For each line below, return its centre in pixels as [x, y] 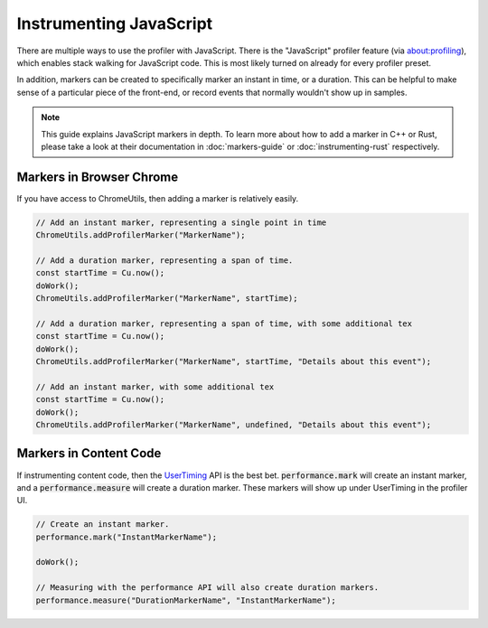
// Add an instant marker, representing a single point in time [181, 222]
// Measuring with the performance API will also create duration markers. [207, 588]
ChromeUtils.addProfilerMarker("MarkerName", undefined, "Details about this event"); [234, 425]
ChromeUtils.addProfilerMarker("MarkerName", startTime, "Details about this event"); [234, 362]
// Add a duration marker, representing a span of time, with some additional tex [224, 323]
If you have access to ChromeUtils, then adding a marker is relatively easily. [158, 198]
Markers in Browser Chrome [98, 177]
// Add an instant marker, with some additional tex [155, 387]
